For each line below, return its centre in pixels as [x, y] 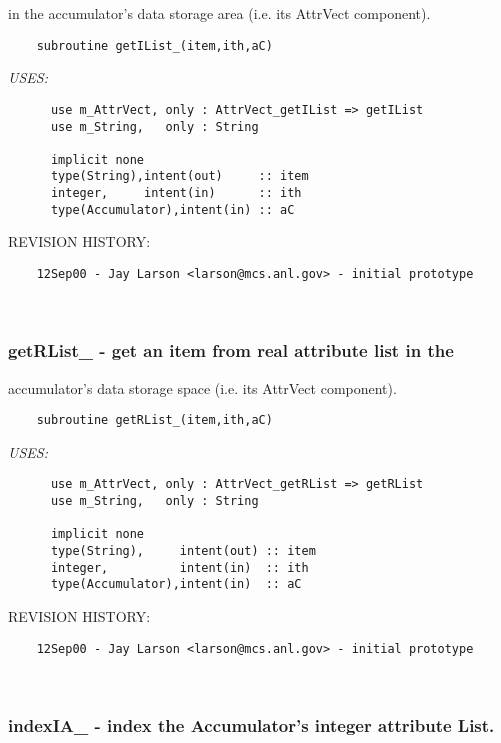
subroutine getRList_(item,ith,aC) [154, 420]
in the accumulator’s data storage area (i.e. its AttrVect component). [219, 13]
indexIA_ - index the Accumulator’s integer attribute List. [251, 724]
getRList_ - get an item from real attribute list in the [231, 350]
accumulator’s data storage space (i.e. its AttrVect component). [202, 387]
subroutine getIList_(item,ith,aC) [154, 45]
